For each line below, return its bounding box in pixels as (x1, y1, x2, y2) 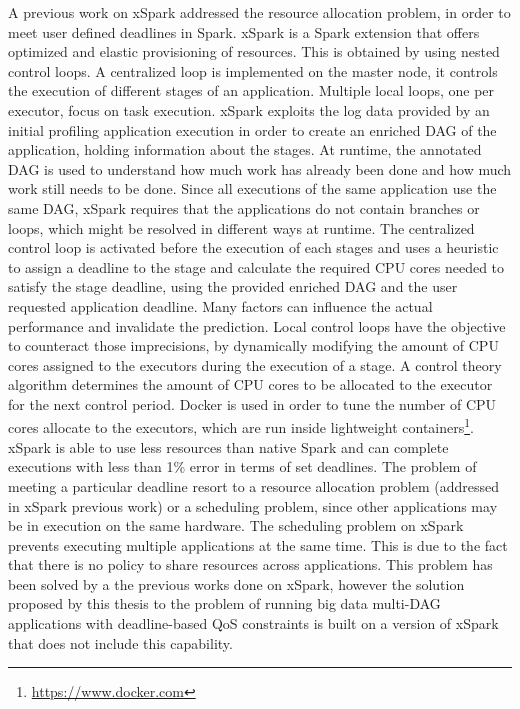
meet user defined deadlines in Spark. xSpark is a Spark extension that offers (8, 21, 480, 42)
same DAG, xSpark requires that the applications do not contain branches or (8, 197, 480, 218)
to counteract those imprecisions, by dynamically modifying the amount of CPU (8, 335, 499, 356)
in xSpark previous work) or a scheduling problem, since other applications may (8, 495, 498, 516)
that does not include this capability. (8, 632, 233, 653)
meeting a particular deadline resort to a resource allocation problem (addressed (8, 475, 500, 496)
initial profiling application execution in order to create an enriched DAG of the (8, 119, 497, 140)
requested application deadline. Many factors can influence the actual (8, 295, 433, 316)
